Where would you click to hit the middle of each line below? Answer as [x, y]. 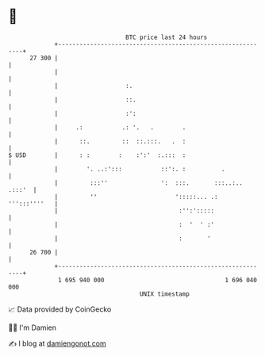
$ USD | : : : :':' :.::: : [97, 155]
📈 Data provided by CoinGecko [60, 309]
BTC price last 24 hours [167, 37]
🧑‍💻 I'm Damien [33, 327]
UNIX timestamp [165, 294]
